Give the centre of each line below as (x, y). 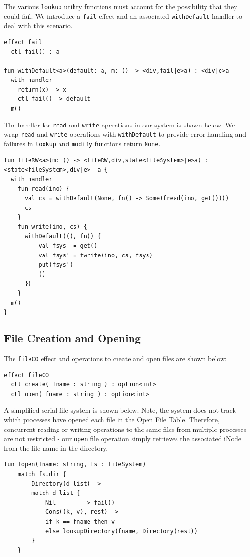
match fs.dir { (42, 474)
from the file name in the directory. (56, 448)
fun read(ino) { (44, 189)
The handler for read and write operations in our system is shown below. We (119, 124)
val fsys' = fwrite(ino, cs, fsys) (96, 255)
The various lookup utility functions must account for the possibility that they (121, 6)
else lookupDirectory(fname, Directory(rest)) (121, 531)
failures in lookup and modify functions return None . (82, 143)
